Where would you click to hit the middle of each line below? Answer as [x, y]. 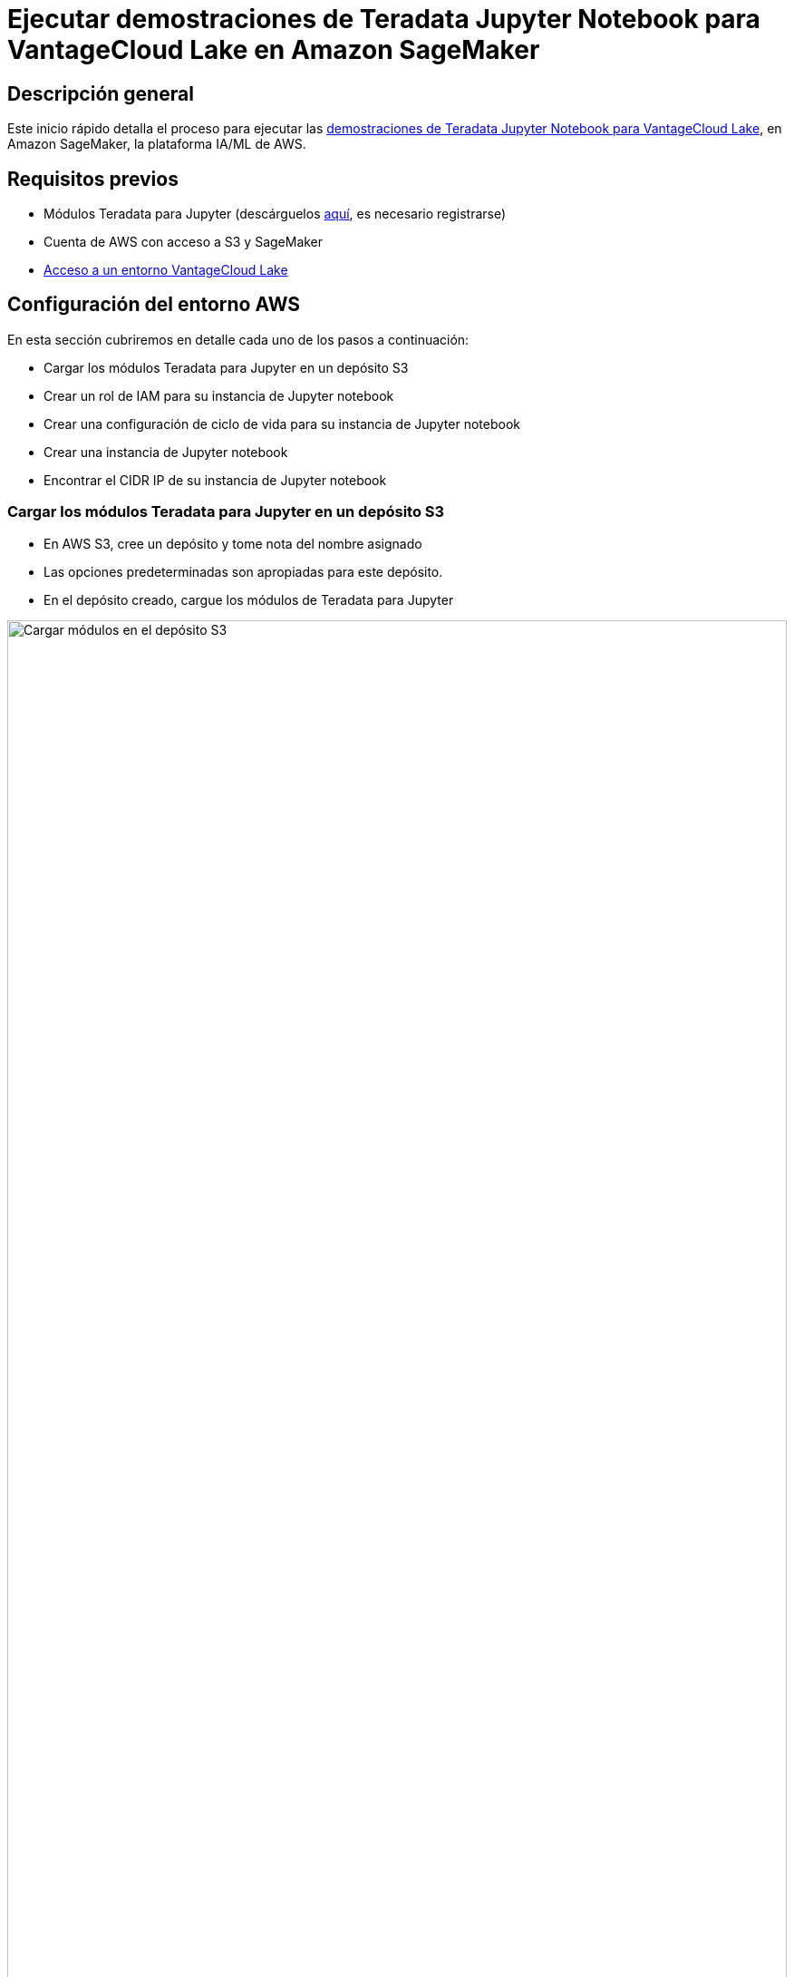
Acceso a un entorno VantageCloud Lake [166, 270]
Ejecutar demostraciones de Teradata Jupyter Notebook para [384, 19]
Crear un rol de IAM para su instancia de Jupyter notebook [219, 395]
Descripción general [101, 93]
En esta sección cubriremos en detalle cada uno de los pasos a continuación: [238, 339]
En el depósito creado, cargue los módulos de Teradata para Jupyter [249, 599]
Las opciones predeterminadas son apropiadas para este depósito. [243, 571]
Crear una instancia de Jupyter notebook [166, 452]
